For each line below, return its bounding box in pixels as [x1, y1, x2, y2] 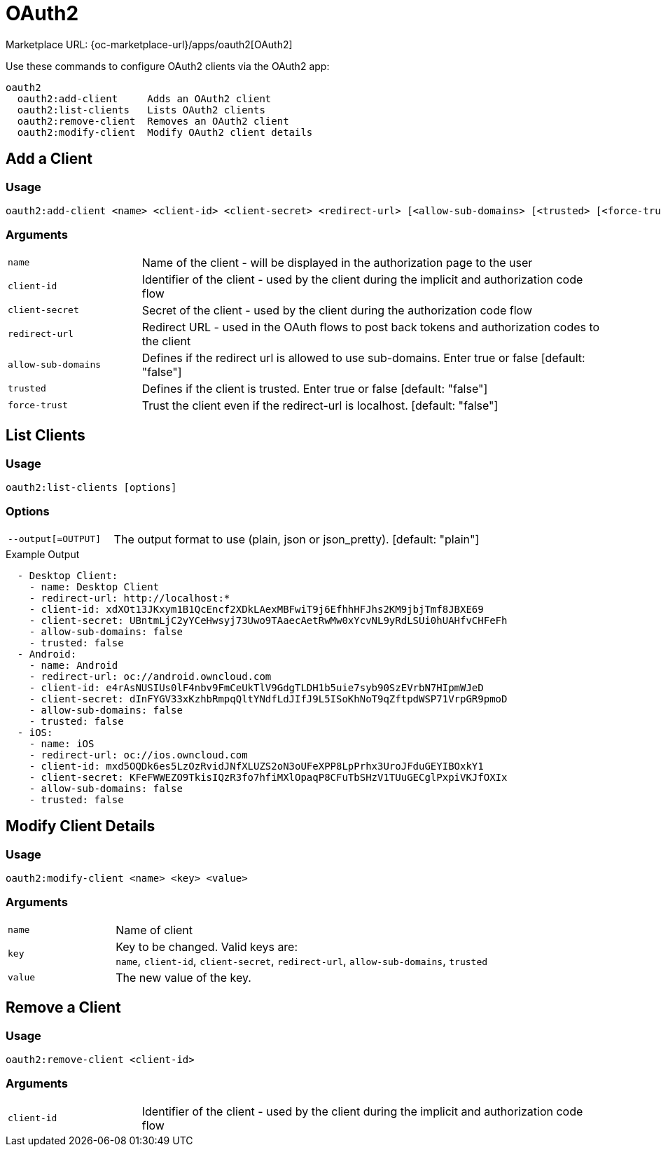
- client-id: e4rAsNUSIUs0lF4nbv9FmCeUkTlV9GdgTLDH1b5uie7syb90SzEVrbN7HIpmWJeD [29, 681, 484, 693]
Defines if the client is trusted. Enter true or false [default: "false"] [141, 381, 488, 396]
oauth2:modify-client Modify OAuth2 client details [17, 126, 313, 138]
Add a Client [6, 150, 93, 168]
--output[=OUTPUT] [8, 534, 102, 545]
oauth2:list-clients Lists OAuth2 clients [17, 104, 265, 116]
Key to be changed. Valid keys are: [116, 939, 298, 954]
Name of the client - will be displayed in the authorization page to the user [141, 255, 533, 270]
